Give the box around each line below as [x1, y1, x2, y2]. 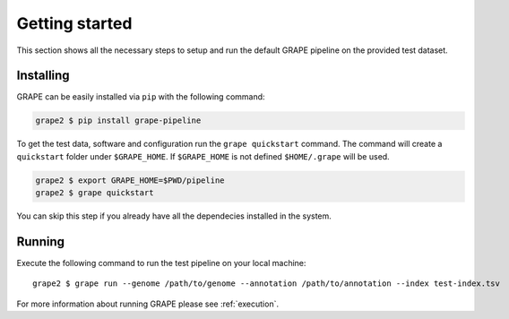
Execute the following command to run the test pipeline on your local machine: [16, 258, 306, 269]
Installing [16, 68, 71, 83]
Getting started [16, 13, 133, 33]
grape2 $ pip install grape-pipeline [35, 116, 202, 125]
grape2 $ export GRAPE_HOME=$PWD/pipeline [35, 175, 225, 185]
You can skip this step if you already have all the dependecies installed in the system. [16, 211, 332, 221]
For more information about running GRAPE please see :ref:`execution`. [16, 298, 280, 309]
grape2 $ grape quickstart [35, 188, 154, 198]
